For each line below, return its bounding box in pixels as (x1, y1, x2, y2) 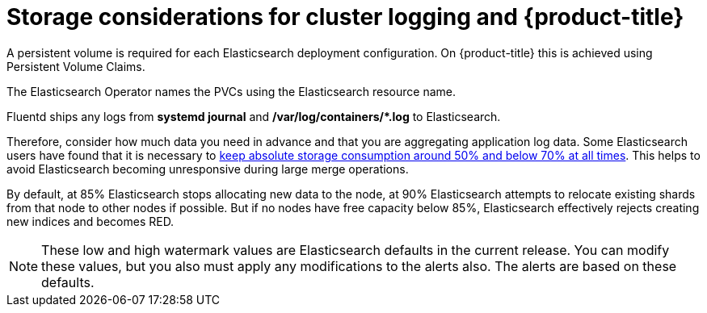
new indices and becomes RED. (6, 214, 175, 228)
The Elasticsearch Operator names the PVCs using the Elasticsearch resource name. (6, 84, 457, 98)
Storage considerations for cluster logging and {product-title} (6, 3, 684, 31)
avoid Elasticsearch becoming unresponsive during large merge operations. (6, 161, 409, 176)
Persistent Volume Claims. (6, 59, 145, 73)
